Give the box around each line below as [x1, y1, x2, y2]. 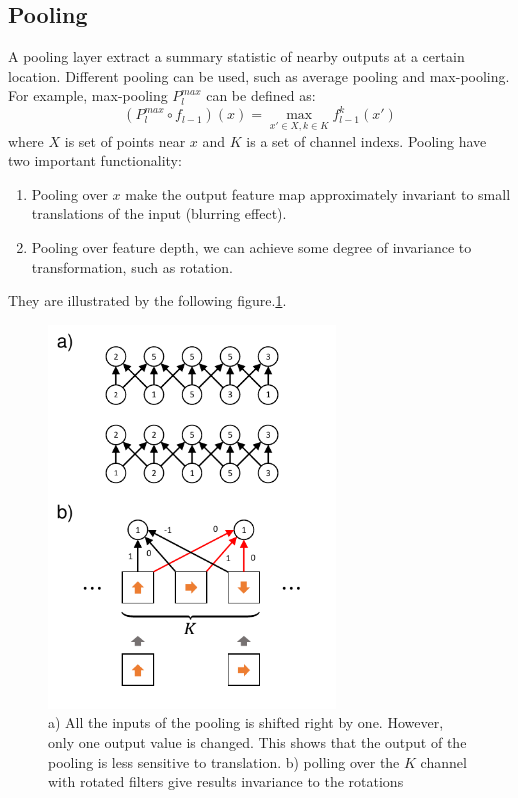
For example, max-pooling [8, 85, 168, 106]
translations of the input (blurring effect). [31, 203, 287, 224]
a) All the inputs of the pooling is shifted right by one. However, [48, 712, 444, 733]
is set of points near [64, 130, 186, 151]
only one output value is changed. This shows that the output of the [48, 732, 467, 753]
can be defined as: [206, 85, 316, 106]
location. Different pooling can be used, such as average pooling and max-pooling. [8, 65, 510, 86]
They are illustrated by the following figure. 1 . [8, 290, 287, 311]
